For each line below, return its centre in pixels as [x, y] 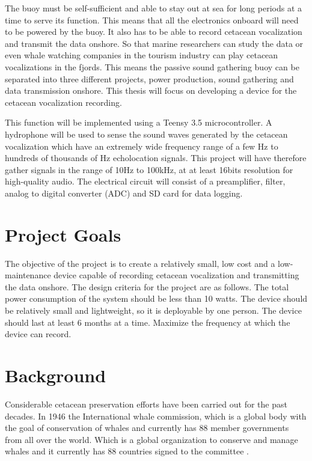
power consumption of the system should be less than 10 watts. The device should [156, 298]
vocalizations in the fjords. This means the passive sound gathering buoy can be [152, 66]
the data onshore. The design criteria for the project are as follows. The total [147, 286]
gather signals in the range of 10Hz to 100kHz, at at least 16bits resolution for [149, 169]
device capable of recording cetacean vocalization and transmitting [176, 275]
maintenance [28, 275]
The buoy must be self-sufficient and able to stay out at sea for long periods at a [154, 8]
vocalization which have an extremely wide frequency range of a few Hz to [142, 146]
